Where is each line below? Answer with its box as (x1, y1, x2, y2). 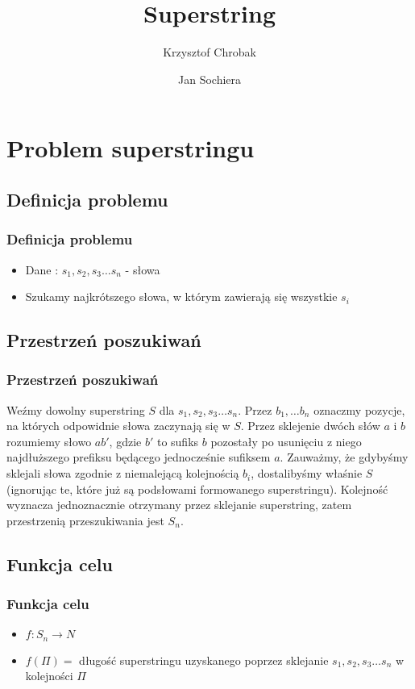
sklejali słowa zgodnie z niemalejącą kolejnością (6, 465, 239, 482)
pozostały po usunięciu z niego (210, 432, 362, 449)
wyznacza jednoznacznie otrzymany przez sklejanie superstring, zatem (6, 496, 352, 513)
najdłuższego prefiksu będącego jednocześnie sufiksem (6, 449, 271, 466)
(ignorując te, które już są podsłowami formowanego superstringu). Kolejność (6, 480, 388, 497)
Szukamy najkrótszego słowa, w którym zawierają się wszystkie (25, 288, 338, 305)
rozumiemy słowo (6, 432, 92, 449)
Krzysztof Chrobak (163, 44, 256, 61)
